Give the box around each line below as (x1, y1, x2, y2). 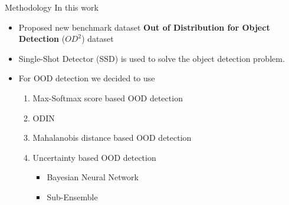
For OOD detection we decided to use (18, 72, 155, 84)
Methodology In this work (5, 1, 98, 13)
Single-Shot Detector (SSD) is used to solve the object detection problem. (18, 52, 285, 64)
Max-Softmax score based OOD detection (32, 91, 183, 104)
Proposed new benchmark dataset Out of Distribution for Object (18, 21, 270, 33)
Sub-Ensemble (47, 190, 98, 203)
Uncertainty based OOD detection (32, 151, 156, 163)
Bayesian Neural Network (47, 171, 139, 183)
